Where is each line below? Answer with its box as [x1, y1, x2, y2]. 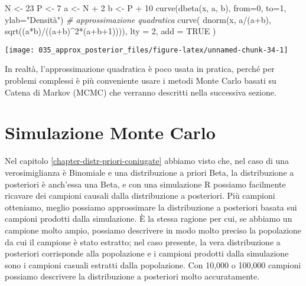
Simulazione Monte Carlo [5, 120, 216, 144]
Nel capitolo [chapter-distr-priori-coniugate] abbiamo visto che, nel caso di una [5, 154, 289, 167]
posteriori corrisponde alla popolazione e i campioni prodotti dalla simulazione [5, 247, 289, 259]
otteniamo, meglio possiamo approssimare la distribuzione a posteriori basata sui [5, 200, 297, 213]
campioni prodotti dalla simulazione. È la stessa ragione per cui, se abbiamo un [5, 212, 292, 225]
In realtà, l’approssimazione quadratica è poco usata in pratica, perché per [5, 63, 275, 75]
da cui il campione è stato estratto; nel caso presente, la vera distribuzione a [5, 235, 281, 248]
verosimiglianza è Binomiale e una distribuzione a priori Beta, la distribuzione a [5, 166, 294, 178]
